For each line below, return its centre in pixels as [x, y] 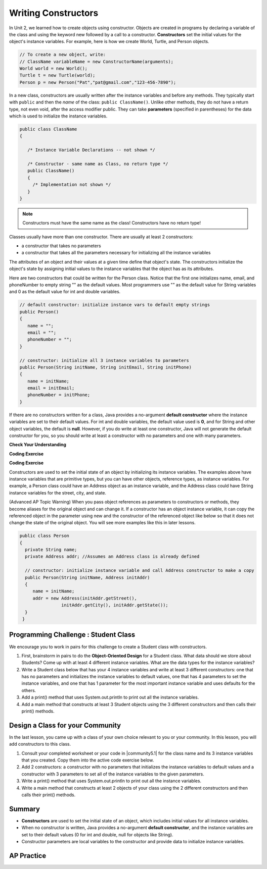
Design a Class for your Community [65, 725]
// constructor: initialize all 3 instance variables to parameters [104, 360]
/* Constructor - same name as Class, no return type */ [98, 164]
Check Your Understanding [38, 445]
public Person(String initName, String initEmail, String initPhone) [106, 367]
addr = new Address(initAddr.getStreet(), [85, 598]
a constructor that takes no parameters [61, 246]
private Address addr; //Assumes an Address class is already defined [112, 557]
